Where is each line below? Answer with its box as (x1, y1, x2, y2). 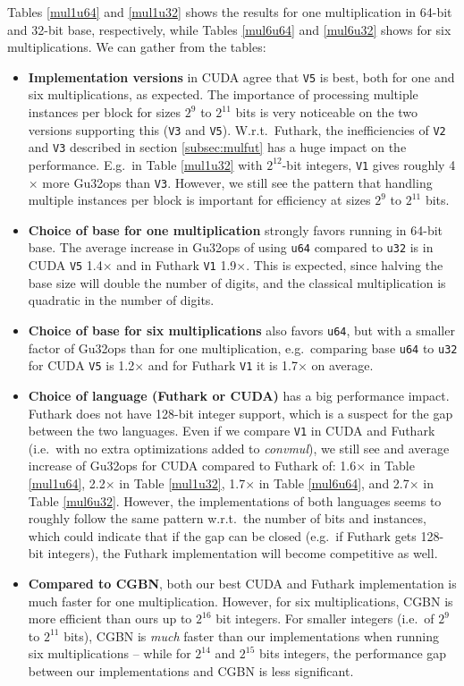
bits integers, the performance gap (259, 644, 447, 663)
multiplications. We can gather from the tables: (7, 38, 266, 56)
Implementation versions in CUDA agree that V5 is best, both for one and (28, 67, 455, 86)
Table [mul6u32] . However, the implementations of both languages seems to (28, 491, 442, 510)
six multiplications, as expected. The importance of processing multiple (28, 85, 418, 104)
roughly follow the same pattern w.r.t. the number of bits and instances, (28, 509, 426, 528)
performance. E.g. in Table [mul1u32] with (28, 155, 263, 174)
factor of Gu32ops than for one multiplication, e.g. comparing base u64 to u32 (28, 338, 458, 357)
